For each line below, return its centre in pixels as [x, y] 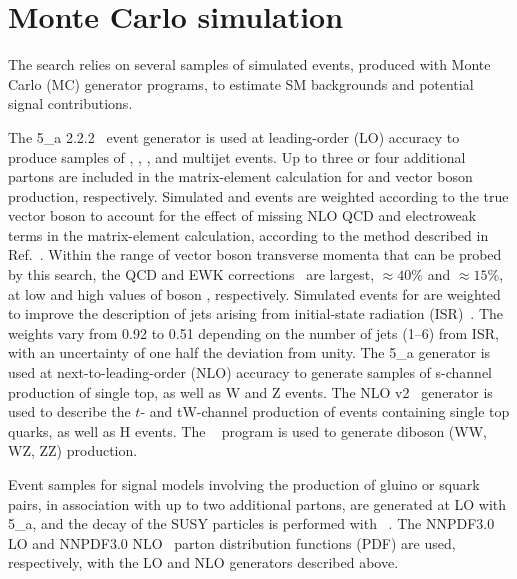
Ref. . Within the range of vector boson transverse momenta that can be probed [255, 254]
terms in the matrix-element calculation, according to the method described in [248, 234]
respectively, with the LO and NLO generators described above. [203, 562]
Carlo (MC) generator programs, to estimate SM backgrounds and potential [241, 83]
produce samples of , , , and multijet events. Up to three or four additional [237, 156]
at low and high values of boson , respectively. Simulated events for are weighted [254, 293]
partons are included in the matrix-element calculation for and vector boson [240, 176]
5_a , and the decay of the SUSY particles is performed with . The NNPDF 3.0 [251, 523]
